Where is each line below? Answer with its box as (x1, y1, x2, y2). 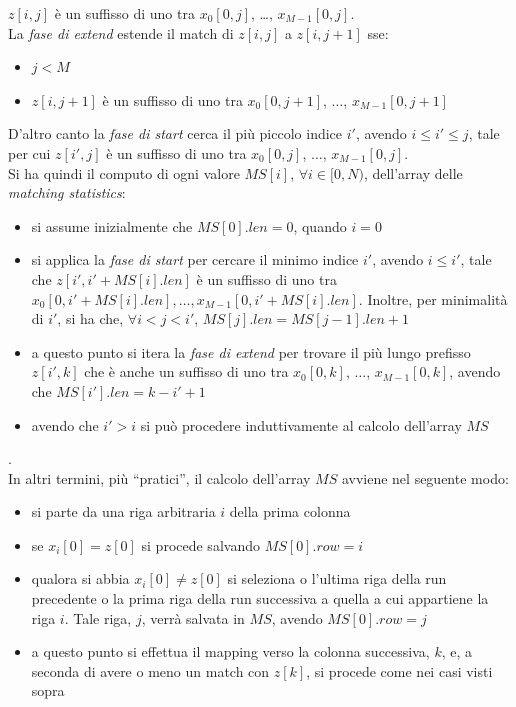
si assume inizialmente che (31, 215, 193, 236)
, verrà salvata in (141, 607, 245, 628)
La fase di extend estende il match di (8, 22, 234, 43)
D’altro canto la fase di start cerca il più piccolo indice (8, 123, 343, 144)
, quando (293, 215, 347, 236)
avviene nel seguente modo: (341, 467, 509, 488)
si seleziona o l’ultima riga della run (227, 568, 447, 589)
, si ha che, (57, 308, 124, 329)
